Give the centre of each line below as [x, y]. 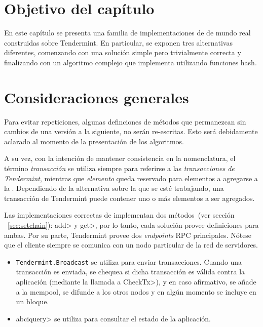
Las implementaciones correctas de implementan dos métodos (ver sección [119, 215]
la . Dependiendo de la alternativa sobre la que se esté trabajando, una [114, 188]
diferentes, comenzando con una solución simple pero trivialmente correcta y [123, 52]
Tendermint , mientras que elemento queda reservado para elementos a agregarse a [131, 178]
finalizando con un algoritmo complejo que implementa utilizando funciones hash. [130, 62]
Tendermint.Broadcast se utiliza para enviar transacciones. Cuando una [129, 261]
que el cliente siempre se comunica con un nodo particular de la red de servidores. [131, 245]
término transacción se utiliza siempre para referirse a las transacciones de [119, 168]
